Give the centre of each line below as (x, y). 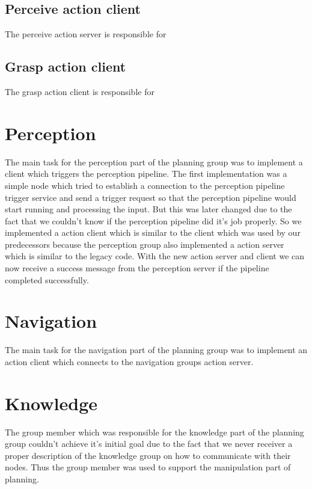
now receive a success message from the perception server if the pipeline (137, 268)
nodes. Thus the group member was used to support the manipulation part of (148, 467)
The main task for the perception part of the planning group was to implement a (154, 161)
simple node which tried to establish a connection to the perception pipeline (145, 185)
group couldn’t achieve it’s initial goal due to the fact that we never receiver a (149, 444)
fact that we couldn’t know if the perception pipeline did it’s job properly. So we (153, 220)
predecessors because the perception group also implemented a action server (145, 244)
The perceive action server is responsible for (86, 34)
